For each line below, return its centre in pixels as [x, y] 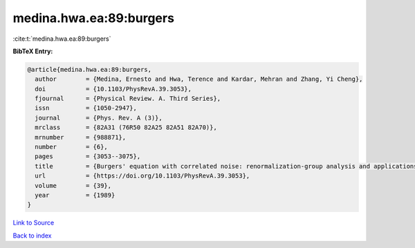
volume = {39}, [73, 185]
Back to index [32, 236]
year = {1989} [75, 195]
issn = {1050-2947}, [86, 108]
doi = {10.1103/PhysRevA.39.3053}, [113, 89]
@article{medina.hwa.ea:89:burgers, [90, 69]
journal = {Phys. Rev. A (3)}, [99, 118]
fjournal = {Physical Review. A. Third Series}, [128, 99]
